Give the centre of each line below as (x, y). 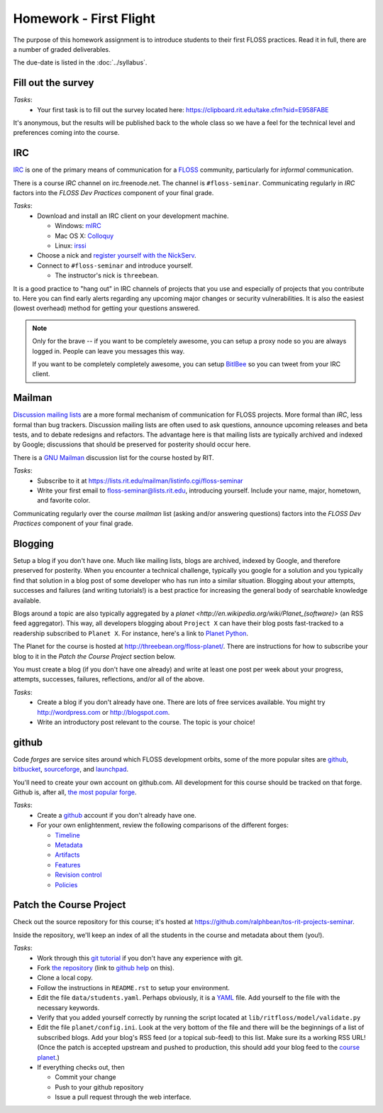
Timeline (68, 835)
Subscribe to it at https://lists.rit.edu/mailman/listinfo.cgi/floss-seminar (140, 481)
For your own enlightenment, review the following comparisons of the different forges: (163, 825)
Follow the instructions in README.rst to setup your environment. (134, 987)
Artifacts (67, 855)
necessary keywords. (68, 1007)
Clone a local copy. (65, 978)
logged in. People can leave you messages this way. (109, 351)
